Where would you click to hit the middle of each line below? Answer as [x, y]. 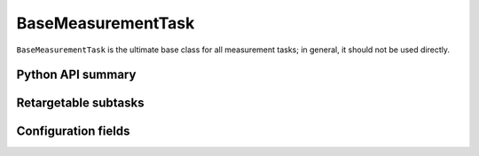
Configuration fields [73, 132]
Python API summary [76, 75]
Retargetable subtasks [81, 103]
